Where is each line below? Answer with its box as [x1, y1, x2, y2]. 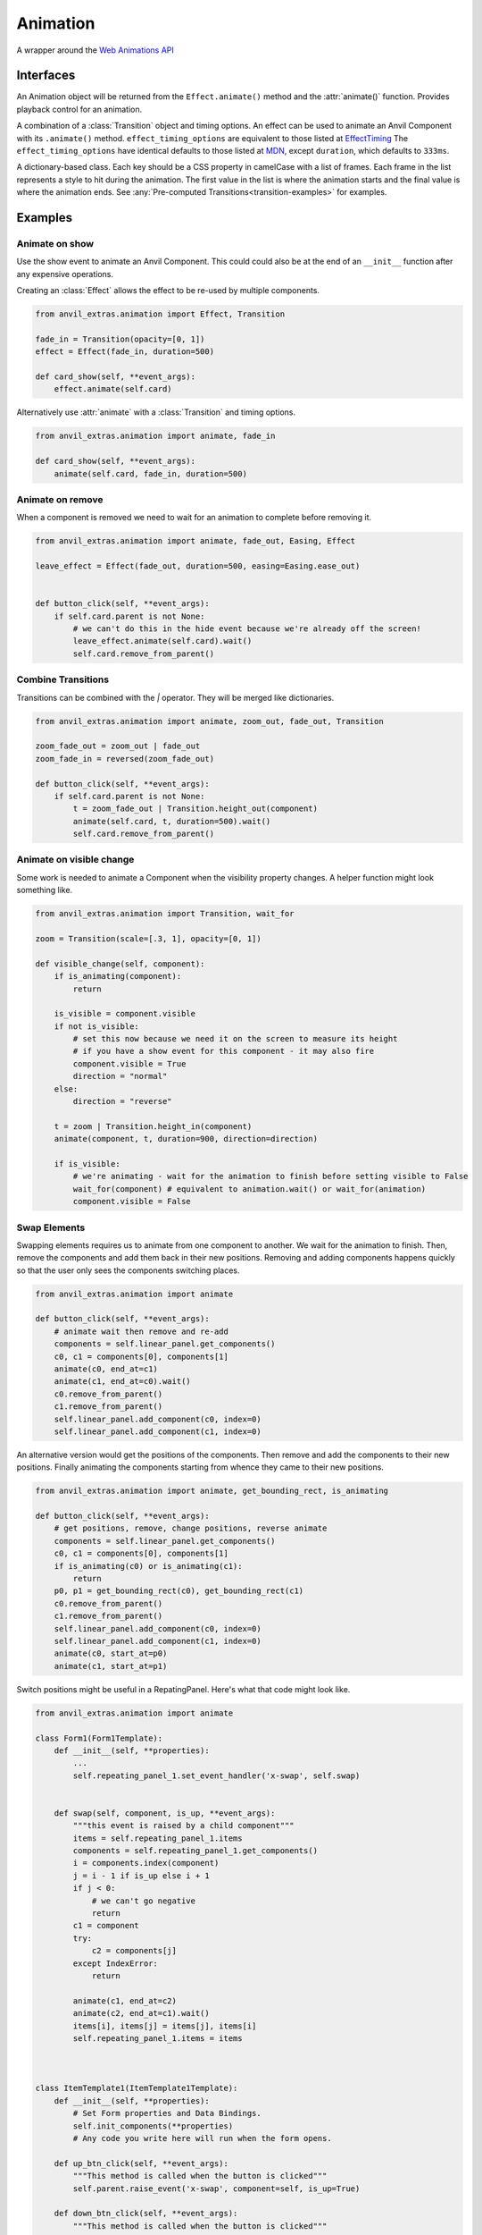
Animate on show [16, 237, 94, 249]
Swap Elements [16, 1221, 86, 1234]
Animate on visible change [16, 854, 135, 866]
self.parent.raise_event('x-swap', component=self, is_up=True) [72, 2183, 361, 2194]
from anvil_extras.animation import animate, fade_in [35, 431, 276, 442]
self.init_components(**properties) [72, 2121, 234, 2131]
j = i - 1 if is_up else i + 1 [72, 1870, 210, 1881]
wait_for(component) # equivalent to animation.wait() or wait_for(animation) [72, 1184, 427, 1193]
